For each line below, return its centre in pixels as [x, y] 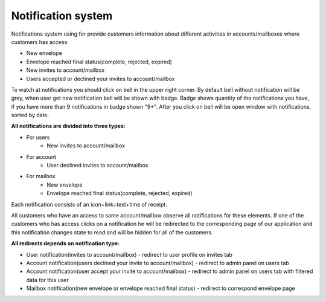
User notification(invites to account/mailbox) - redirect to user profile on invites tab [129, 254]
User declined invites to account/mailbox [97, 165]
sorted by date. [30, 115]
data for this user [47, 280]
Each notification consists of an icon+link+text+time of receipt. [89, 204]
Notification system [62, 16]
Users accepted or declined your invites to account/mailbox [101, 79]
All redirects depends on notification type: [66, 243]
